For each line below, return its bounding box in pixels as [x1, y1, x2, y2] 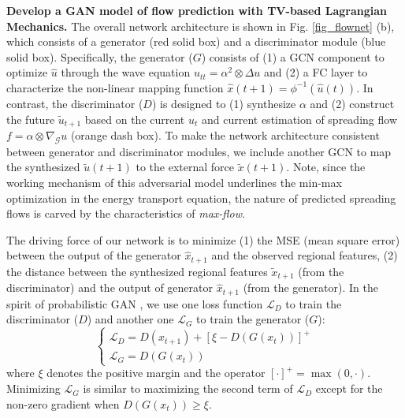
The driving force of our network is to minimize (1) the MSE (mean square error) [6, 231, 400, 248]
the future [6, 110, 55, 127]
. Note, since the [286, 159, 366, 175]
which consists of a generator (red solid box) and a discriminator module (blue [6, 33, 386, 50]
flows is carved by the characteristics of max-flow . [6, 205, 245, 222]
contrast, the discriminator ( [6, 95, 143, 111]
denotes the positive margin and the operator [46, 364, 266, 381]
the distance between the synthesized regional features [6, 263, 268, 279]
